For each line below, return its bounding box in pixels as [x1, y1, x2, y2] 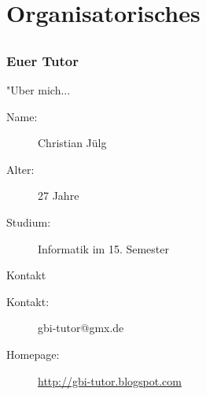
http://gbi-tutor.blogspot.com [38, 372, 182, 389]
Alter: [6, 161, 35, 177]
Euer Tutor [6, 50, 79, 70]
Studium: [6, 214, 51, 231]
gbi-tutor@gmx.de [38, 319, 124, 336]
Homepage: [6, 346, 60, 362]
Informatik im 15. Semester [38, 240, 169, 257]
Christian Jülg [38, 135, 107, 151]
